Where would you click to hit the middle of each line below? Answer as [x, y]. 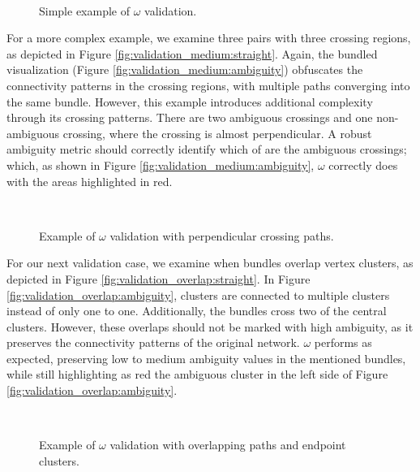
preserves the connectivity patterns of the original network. [153, 342]
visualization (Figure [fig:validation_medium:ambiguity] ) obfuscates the [185, 69]
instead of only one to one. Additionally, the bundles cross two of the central [197, 311]
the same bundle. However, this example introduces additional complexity [190, 101]
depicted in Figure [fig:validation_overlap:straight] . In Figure [159, 278]
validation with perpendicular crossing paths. [222, 235]
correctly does [363, 165]
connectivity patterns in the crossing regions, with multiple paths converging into [208, 85]
